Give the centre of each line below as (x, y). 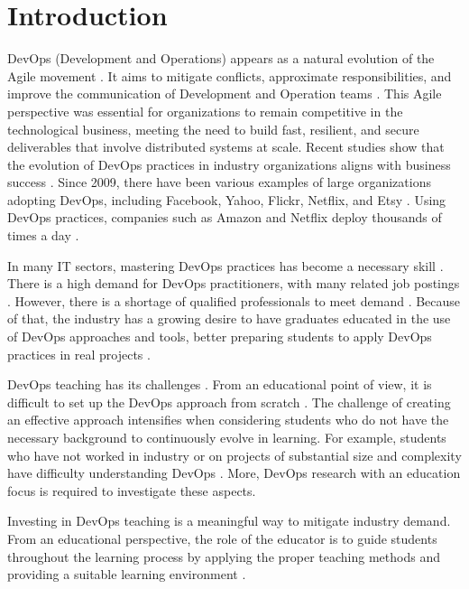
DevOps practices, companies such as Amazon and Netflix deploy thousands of (225, 217)
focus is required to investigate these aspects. (132, 490)
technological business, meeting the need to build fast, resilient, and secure (213, 129)
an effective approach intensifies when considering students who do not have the (228, 420)
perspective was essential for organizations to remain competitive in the (205, 111)
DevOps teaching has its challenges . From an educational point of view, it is (220, 384)
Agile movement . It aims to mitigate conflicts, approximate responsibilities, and (230, 75)
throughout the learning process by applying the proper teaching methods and (224, 556)
